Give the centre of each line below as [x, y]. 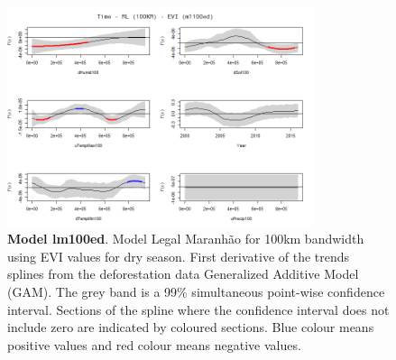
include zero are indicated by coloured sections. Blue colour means [191, 327]
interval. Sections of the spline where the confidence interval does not [198, 309]
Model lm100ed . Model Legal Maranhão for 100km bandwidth [186, 239]
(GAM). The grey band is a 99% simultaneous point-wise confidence [196, 292]
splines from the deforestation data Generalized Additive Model [183, 274]
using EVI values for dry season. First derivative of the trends [179, 256]
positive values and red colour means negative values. [154, 344]
